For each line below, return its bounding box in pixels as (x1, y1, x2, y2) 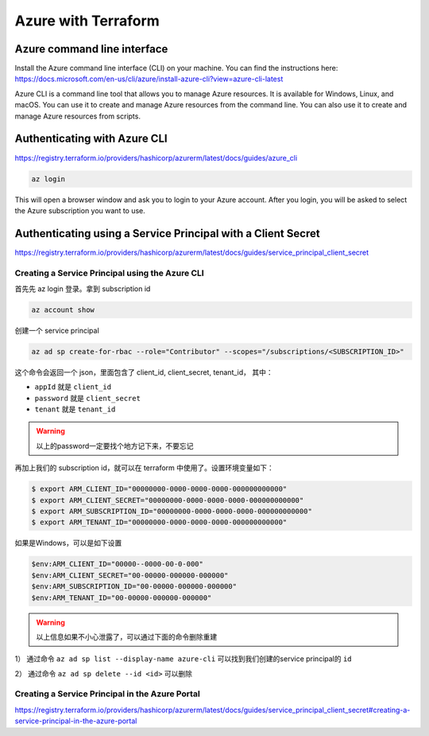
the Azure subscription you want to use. (14, 205, 146, 215)
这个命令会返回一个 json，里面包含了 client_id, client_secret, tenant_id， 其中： (14, 367, 273, 377)
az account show (31, 305, 95, 314)
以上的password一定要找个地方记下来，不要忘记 (36, 441, 194, 450)
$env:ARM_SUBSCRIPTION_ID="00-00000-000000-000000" (31, 582, 238, 591)
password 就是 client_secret (34, 393, 141, 403)
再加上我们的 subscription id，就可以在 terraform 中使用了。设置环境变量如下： (14, 463, 274, 473)
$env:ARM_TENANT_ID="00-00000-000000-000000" (31, 593, 212, 602)
